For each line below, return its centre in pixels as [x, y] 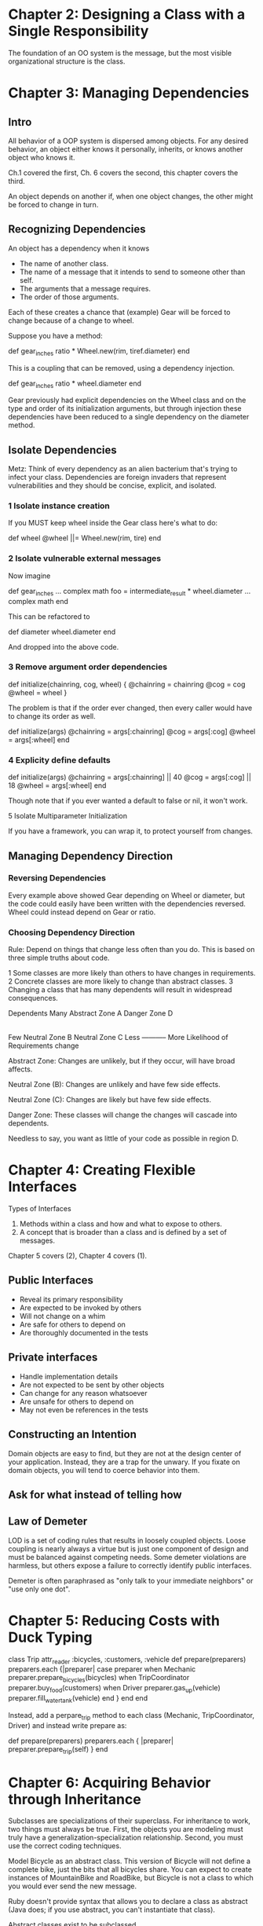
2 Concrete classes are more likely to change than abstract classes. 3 [121, 981]
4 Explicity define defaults [60, 760]
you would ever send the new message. [73, 1886]
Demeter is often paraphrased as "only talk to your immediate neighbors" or [131, 1580]
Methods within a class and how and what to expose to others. [121, 1224]
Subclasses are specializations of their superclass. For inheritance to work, [130, 1821]
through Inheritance [75, 1799]
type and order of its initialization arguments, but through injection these [125, 408]
